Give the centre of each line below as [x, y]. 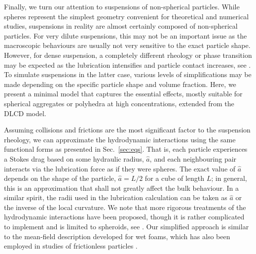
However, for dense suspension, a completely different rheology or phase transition [128, 55]
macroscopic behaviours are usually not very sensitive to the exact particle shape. [127, 45]
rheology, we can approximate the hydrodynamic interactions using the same [120, 139]
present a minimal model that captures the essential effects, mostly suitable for [123, 94]
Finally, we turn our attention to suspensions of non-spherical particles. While [122, 6]
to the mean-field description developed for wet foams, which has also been [117, 236]
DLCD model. [25, 113]
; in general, [229, 178]
